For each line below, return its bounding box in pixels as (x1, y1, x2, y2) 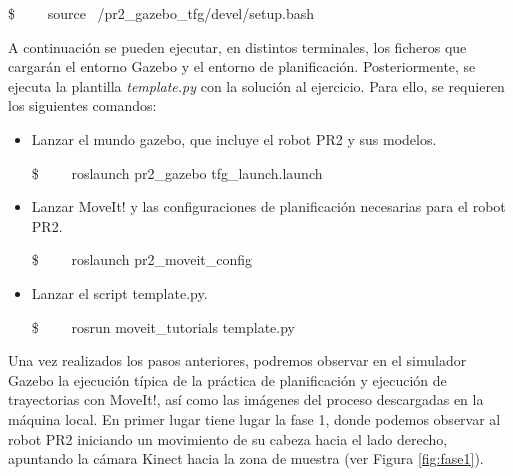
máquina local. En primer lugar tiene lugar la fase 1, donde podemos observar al (8, 408, 501, 429)
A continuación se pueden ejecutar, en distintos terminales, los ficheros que (8, 36, 467, 57)
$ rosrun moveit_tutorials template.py (31, 316, 295, 337)
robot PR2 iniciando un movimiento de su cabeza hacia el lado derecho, (8, 428, 448, 449)
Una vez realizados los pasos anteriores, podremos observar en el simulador (8, 350, 467, 371)
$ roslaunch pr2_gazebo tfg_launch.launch (31, 162, 323, 183)
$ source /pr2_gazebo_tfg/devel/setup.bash (8, 3, 314, 23)
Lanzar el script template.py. (31, 282, 208, 303)
